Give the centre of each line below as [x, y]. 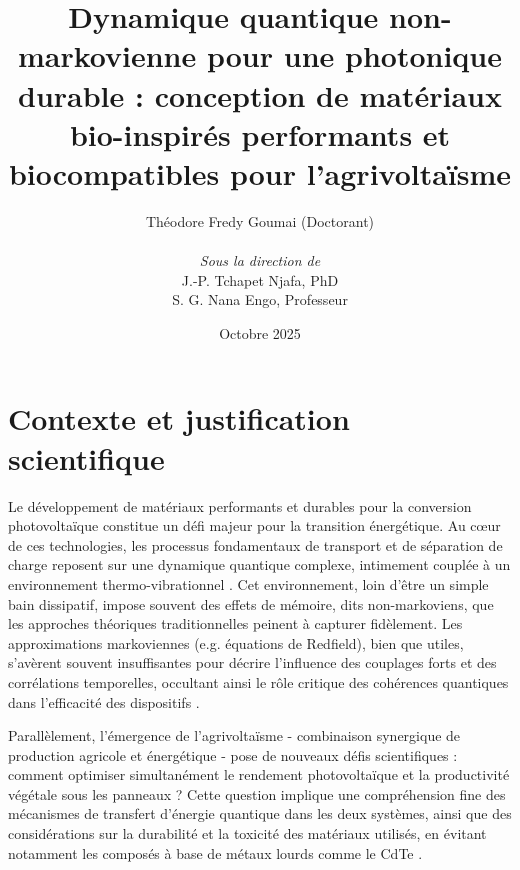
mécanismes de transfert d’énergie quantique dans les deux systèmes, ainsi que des [260, 813]
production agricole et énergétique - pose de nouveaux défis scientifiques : [233, 754]
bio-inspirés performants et [260, 133]
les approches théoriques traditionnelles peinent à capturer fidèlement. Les [235, 623]
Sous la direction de [260, 260]
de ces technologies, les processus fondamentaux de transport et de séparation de [255, 544]
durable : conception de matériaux [260, 94]
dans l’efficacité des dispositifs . [104, 701]
